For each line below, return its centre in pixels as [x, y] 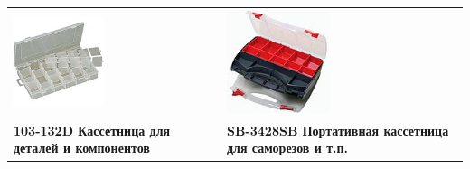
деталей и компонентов [82, 148]
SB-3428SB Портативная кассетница [338, 130]
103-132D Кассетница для [92, 130]
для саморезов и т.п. [287, 148]
